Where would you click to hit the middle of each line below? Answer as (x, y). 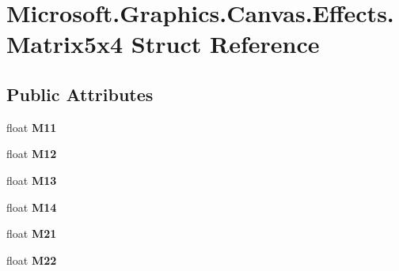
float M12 (32, 154)
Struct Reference (225, 44)
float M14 (32, 207)
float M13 (32, 180)
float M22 (32, 260)
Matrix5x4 (65, 44)
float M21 (32, 233)
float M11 (32, 127)
